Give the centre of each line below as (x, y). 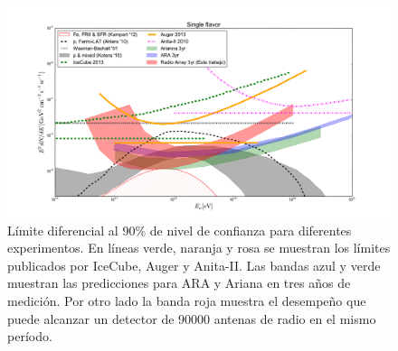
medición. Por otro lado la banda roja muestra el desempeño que (187, 301)
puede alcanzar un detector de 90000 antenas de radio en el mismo (192, 318)
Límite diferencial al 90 (71, 230)
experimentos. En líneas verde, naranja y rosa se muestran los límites (199, 248)
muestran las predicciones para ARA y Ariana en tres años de (179, 283)
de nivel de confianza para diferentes (251, 230)
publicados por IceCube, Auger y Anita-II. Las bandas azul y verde (194, 265)
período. (30, 336)
